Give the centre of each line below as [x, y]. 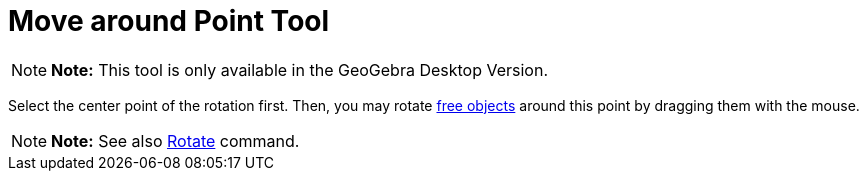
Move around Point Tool [169, 21]
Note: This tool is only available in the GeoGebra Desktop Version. [300, 69]
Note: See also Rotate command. [175, 140]
